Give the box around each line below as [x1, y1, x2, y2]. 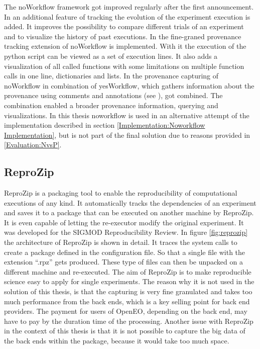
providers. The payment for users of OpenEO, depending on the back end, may [4, 306, 247, 316]
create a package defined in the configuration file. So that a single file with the [4, 246, 245, 257]
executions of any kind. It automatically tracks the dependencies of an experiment [4, 197, 256, 208]
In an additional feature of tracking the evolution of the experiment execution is [4, 11, 250, 22]
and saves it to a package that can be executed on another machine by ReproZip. [4, 207, 254, 218]
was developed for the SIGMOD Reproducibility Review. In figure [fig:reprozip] [4, 227, 248, 237]
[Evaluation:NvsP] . [4, 139, 62, 150]
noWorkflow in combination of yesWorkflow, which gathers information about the [4, 80, 254, 91]
